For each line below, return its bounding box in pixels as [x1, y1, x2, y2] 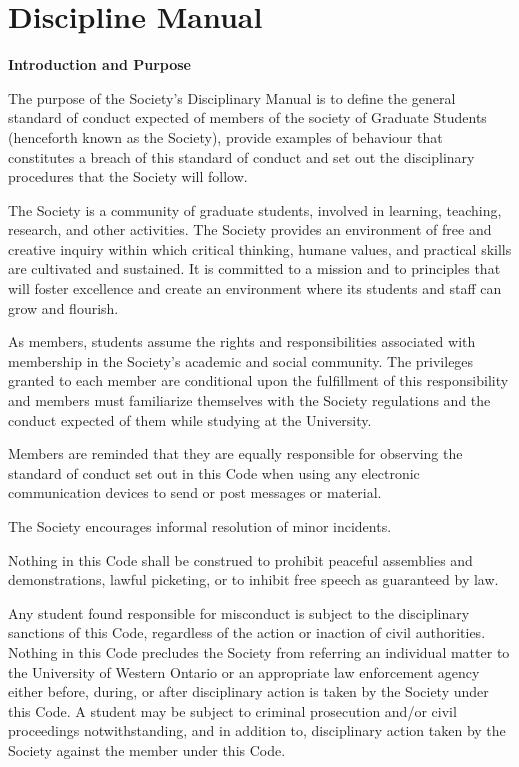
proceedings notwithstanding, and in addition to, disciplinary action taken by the [8, 720, 506, 741]
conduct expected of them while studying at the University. [8, 409, 372, 430]
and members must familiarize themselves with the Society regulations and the [8, 390, 491, 411]
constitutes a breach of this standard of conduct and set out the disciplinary [8, 146, 475, 167]
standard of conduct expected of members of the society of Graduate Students [8, 107, 487, 128]
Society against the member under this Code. [8, 739, 286, 760]
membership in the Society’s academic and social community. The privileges [8, 350, 474, 371]
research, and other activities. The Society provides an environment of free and [8, 219, 492, 240]
